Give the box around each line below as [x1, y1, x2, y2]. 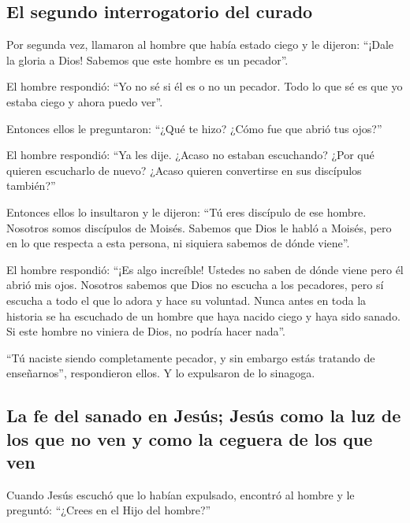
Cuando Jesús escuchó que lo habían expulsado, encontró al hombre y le [6, 486, 355, 503]
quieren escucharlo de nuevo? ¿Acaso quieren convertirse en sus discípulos [6, 161, 362, 178]
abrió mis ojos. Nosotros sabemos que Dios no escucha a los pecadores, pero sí [6, 276, 384, 293]
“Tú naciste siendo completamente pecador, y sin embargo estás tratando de [6, 349, 375, 365]
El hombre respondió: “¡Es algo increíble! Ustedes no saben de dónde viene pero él [6, 261, 404, 277]
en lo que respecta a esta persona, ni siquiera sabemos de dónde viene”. [6, 235, 350, 251]
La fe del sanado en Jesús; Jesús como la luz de [6, 403, 401, 428]
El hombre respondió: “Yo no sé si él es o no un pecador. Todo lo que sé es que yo [6, 78, 403, 95]
